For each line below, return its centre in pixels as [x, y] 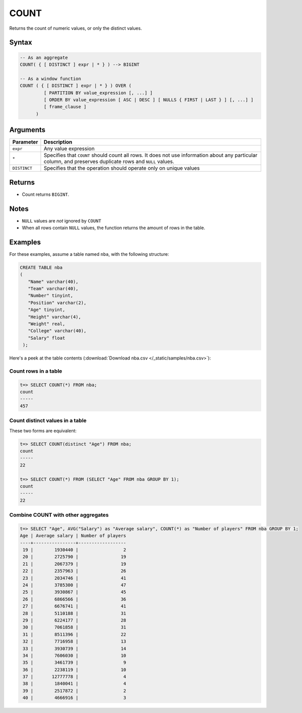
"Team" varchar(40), [53, 289]
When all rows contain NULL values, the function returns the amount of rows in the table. [114, 228]
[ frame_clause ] [65, 107]
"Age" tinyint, [47, 310]
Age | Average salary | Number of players [73, 536]
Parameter [25, 142]
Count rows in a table [36, 371]
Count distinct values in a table [48, 420]
